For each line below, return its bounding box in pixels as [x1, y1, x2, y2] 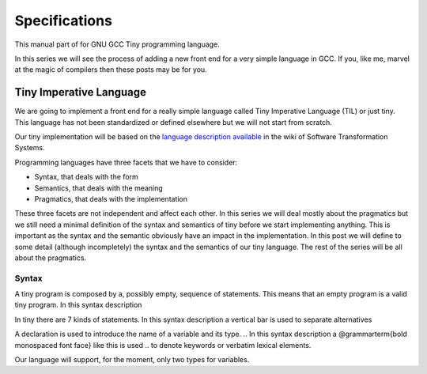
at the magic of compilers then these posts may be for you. [14, 65, 207, 74]
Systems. [14, 143, 45, 153]
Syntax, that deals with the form [34, 172, 138, 182]
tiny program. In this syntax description [14, 300, 142, 310]
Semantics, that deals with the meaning [34, 183, 164, 193]
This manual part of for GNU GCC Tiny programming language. [14, 40, 221, 49]
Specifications [14, 12, 112, 29]
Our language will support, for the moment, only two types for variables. [14, 355, 250, 365]
